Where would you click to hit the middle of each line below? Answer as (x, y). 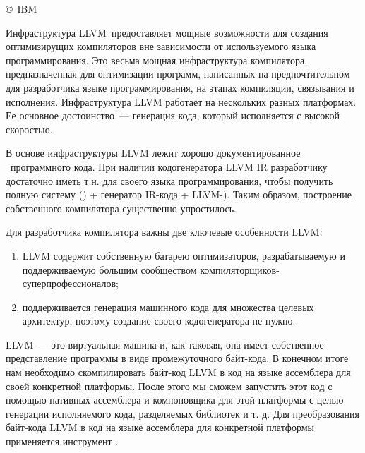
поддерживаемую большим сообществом (109, 269)
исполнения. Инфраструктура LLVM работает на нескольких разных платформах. (181, 101)
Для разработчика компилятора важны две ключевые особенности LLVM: (164, 232)
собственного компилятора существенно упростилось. (121, 208)
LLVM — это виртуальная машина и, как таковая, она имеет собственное (165, 344)
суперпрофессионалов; (70, 283)
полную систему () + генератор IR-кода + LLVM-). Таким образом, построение (179, 194)
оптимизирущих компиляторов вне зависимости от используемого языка (161, 46)
